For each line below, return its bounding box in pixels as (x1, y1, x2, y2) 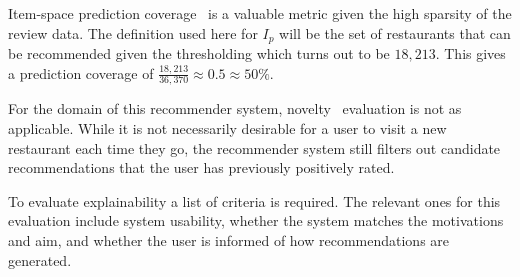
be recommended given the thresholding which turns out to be (8, 43, 390, 64)
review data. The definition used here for (8, 22, 258, 43)
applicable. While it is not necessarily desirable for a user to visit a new (8, 118, 447, 139)
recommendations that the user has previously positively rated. (8, 157, 395, 178)
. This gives (435, 43, 506, 64)
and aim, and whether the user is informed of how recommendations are (8, 230, 450, 251)
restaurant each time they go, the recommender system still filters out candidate (8, 137, 501, 158)
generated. (8, 249, 72, 270)
